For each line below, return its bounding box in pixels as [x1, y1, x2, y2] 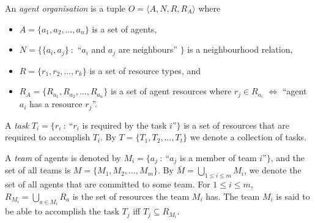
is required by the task [82, 118, 167, 131]
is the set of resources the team [72, 189, 190, 202]
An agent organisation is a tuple [5, 2, 126, 14]
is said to [276, 189, 310, 202]
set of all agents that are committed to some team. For [5, 178, 210, 191]
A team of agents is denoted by [5, 151, 121, 164]
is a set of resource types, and [89, 64, 201, 77]
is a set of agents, [92, 22, 157, 35]
